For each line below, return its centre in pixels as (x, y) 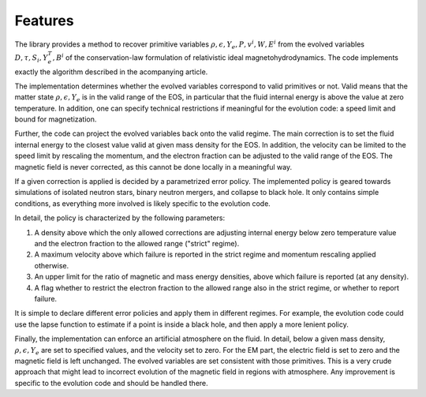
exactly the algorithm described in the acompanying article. (111, 72)
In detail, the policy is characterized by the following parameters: (120, 218)
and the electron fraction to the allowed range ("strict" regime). (137, 243)
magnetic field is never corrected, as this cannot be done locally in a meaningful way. (153, 167)
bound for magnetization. (56, 119)
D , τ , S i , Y (31, 58)
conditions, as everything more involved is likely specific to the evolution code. (143, 203)
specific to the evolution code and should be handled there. (111, 383)
